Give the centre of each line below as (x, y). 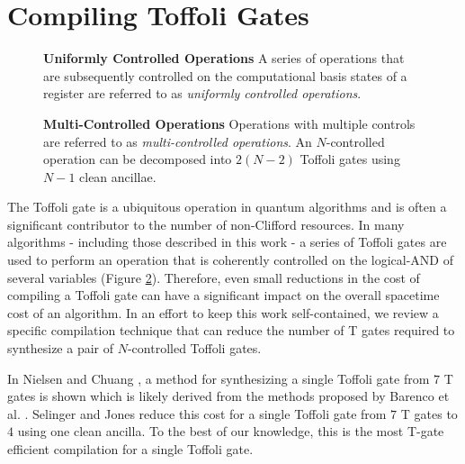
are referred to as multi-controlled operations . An (178, 141)
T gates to (429, 413)
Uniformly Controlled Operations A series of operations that (224, 58)
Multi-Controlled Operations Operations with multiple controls (229, 123)
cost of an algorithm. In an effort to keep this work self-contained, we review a (223, 312)
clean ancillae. (118, 176)
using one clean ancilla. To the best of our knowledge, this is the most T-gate (231, 431)
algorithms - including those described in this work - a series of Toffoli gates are (227, 242)
